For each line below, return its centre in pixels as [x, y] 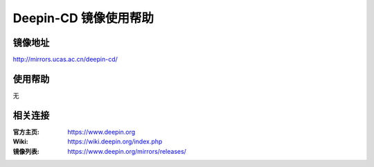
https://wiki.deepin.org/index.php [115, 141]
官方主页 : [26, 132]
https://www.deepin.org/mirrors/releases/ [127, 151]
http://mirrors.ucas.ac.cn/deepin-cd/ [65, 60]
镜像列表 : [26, 151]
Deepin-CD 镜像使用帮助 [83, 18]
